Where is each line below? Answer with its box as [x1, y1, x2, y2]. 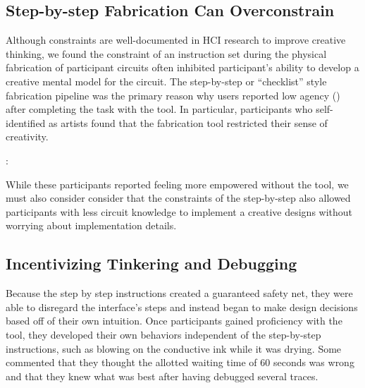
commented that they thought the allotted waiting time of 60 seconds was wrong [6, 355, 354, 370]
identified [6, 115, 46, 130]
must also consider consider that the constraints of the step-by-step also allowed [6, 190, 351, 205]
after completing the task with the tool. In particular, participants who [6, 102, 313, 116]
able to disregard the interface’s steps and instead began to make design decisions [6, 299, 358, 314]
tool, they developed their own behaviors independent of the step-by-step [6, 327, 321, 341]
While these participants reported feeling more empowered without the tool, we [6, 176, 349, 191]
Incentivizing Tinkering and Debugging [6, 253, 297, 274]
